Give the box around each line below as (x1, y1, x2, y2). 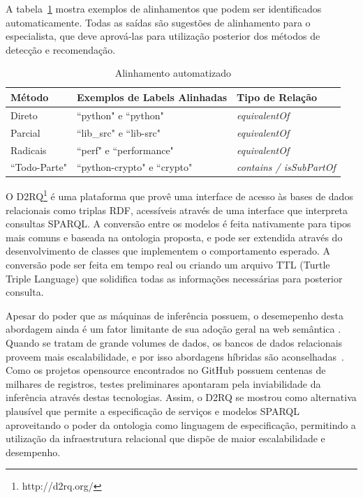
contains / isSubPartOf (237, 160, 336, 174)
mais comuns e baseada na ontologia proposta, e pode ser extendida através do (6, 229, 343, 244)
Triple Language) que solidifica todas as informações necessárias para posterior (6, 271, 343, 285)
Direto (10, 107, 38, 122)
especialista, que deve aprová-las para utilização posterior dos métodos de (6, 29, 320, 43)
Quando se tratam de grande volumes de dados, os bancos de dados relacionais (6, 335, 343, 350)
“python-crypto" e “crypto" (76, 160, 193, 174)
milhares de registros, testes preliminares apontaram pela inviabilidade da (6, 376, 321, 391)
